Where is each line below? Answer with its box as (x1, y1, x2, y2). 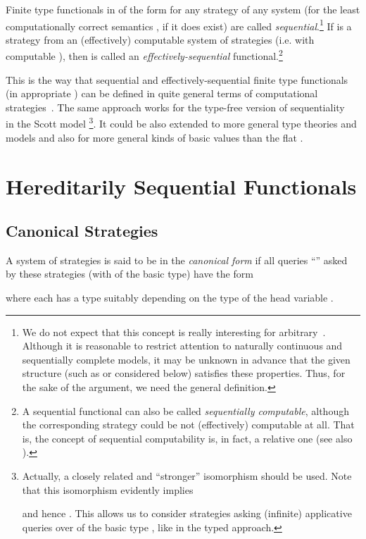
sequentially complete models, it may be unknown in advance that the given (22, 352, 351, 366)
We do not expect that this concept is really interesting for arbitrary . (22, 324, 326, 339)
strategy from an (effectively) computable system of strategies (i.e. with (6, 32, 315, 47)
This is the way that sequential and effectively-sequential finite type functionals (6, 72, 348, 87)
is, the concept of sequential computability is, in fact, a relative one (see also (22, 430, 353, 445)
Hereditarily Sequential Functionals (6, 171, 357, 200)
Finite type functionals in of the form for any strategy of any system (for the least (6, 2, 360, 16)
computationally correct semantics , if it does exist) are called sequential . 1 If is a (6, 16, 352, 33)
